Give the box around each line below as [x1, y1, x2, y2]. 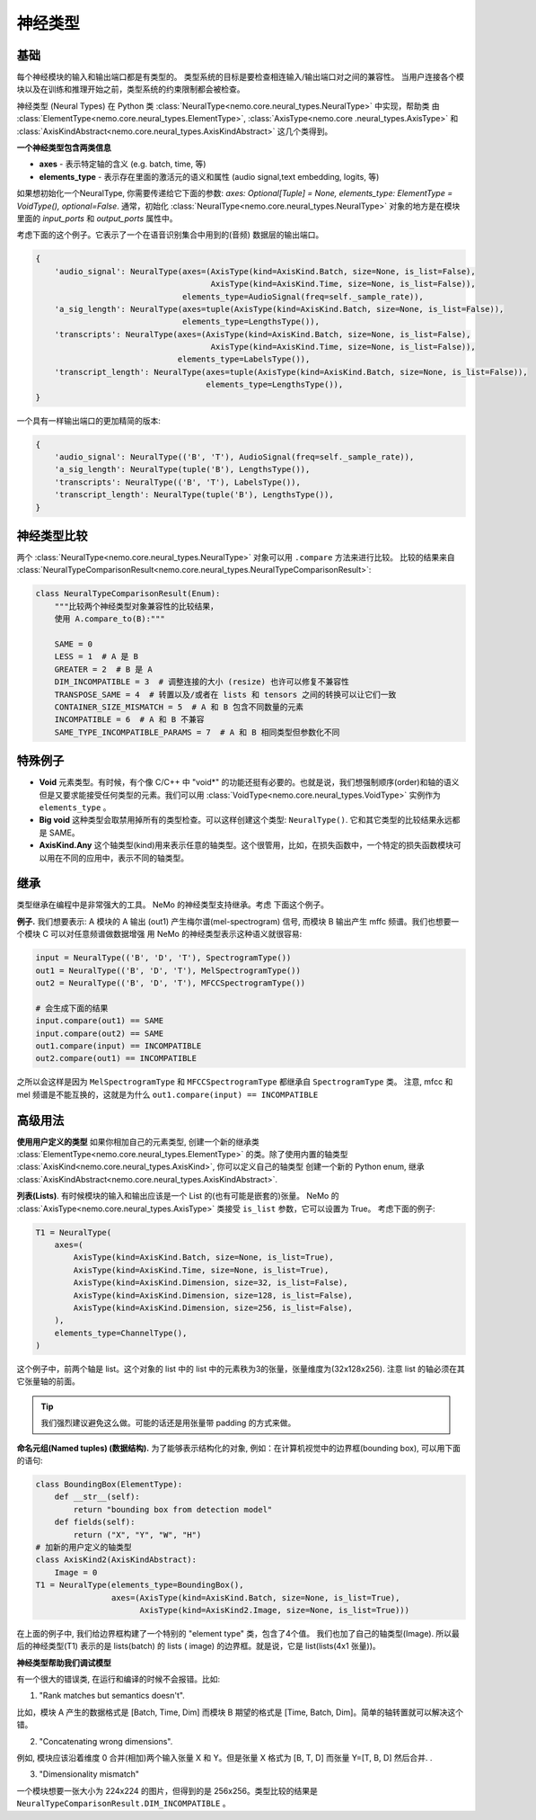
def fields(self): [54, 1517, 136, 1528]
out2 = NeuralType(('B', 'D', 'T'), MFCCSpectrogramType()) [35, 978, 306, 988]
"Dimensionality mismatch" [39, 1769, 139, 1780]
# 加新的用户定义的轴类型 [35, 1542, 132, 1552]
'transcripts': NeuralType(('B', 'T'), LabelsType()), [54, 477, 301, 487]
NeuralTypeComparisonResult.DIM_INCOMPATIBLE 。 [16, 1798, 231, 1809]
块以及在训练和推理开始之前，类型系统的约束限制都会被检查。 [16, 84, 245, 94]
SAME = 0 [54, 639, 93, 649]
